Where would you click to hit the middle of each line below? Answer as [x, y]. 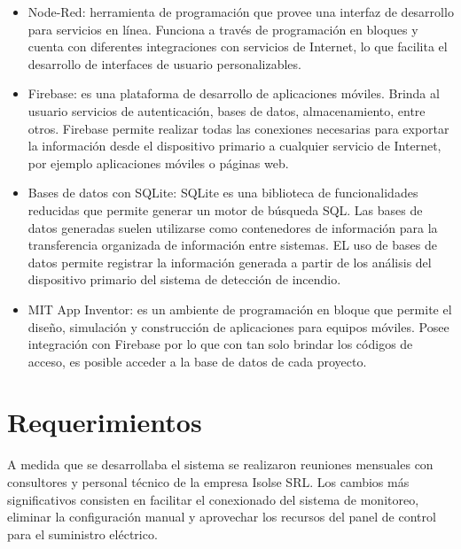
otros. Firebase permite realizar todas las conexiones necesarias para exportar [238, 128]
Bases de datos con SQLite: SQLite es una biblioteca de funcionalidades [223, 193]
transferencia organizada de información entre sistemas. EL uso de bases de [232, 245]
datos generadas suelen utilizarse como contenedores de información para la [233, 227]
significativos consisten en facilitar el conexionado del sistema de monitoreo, [213, 499]
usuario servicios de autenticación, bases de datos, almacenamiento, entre [227, 110]
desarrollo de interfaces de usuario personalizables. [164, 63]
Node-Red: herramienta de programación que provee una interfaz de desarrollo [241, 12]
